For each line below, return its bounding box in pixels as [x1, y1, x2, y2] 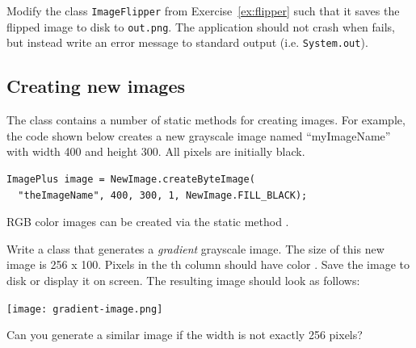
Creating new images [6, 73, 186, 99]
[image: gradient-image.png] [6, 303, 163, 315]
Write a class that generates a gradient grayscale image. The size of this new [6, 240, 384, 257]
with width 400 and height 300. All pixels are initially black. [6, 143, 305, 160]
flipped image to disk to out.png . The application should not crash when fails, [6, 18, 396, 35]
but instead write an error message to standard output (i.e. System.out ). [6, 34, 368, 51]
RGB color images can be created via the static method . [6, 213, 289, 230]
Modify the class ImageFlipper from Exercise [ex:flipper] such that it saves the [6, 2, 400, 19]
